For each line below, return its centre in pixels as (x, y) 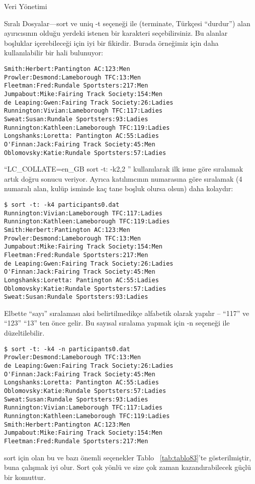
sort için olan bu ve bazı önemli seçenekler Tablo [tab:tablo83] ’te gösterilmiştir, (128, 457)
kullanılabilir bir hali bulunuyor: (54, 53)
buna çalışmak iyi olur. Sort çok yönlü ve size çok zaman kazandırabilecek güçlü (128, 467)
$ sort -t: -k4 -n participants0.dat (67, 349)
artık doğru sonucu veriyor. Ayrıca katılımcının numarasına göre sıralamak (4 (123, 178)
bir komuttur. (25, 477)
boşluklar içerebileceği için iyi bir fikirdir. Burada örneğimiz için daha (111, 43)
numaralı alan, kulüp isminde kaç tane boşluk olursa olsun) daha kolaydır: (119, 188)
